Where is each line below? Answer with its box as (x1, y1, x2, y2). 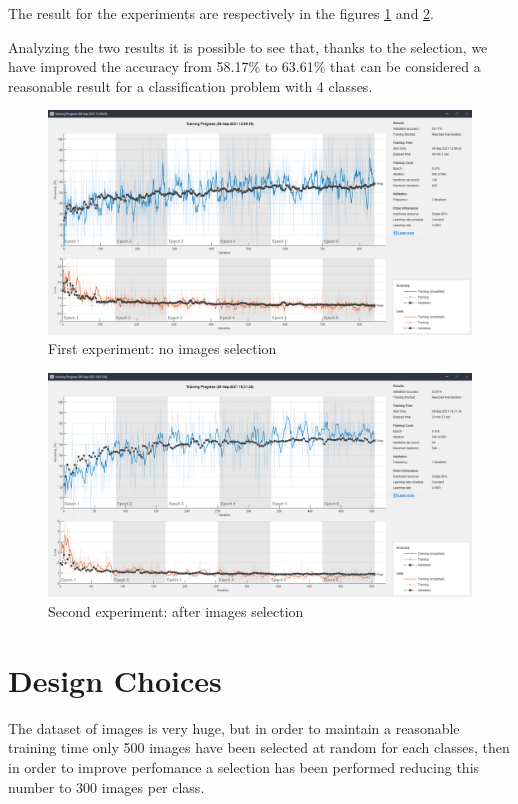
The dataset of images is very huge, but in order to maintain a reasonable (8, 717, 460, 738)
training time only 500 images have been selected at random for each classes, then (8, 737, 510, 758)
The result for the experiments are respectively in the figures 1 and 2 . (8, 3, 434, 23)
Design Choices (8, 659, 222, 700)
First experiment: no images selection (48, 338, 277, 359)
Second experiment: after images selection (48, 601, 304, 621)
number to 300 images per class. (8, 776, 205, 797)
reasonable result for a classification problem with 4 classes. (8, 75, 373, 96)
